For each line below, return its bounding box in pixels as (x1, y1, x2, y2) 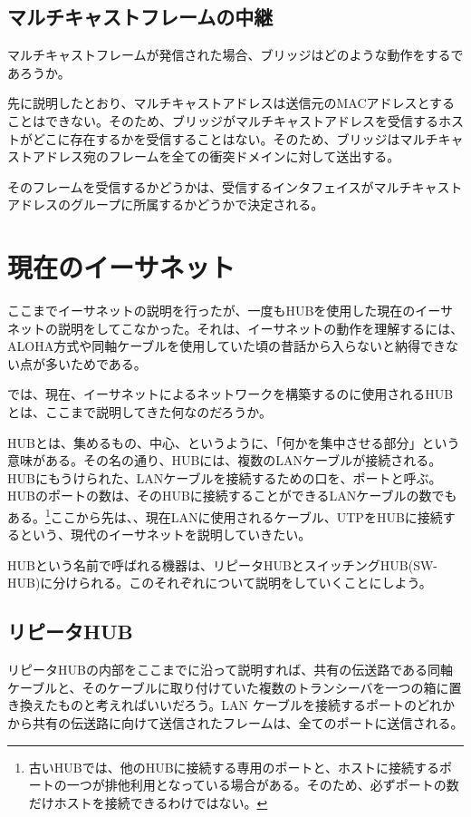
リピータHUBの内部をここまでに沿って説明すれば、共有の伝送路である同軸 (7, 660, 454, 679)
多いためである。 (44, 354, 147, 373)
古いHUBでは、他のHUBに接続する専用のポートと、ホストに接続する (28, 757, 440, 776)
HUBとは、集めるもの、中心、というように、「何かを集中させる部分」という (7, 433, 460, 452)
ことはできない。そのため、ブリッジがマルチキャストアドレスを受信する (7, 111, 438, 130)
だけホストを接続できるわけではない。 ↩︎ (28, 793, 268, 812)
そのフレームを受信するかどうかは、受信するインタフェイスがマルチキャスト (7, 177, 463, 196)
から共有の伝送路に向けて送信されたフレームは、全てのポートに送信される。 (7, 714, 464, 733)
